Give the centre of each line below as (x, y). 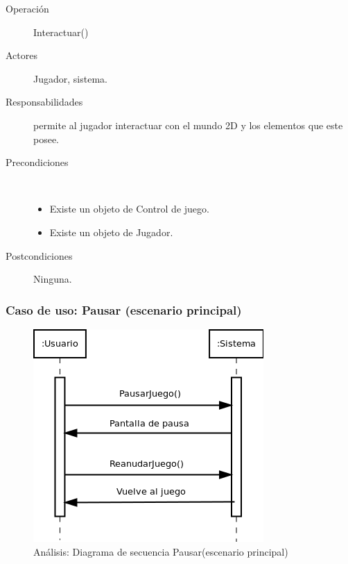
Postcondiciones (39, 255)
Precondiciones (37, 162)
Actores (21, 55)
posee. (46, 139)
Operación (27, 8)
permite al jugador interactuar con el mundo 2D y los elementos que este (188, 125)
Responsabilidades (44, 102)
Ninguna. (53, 279)
